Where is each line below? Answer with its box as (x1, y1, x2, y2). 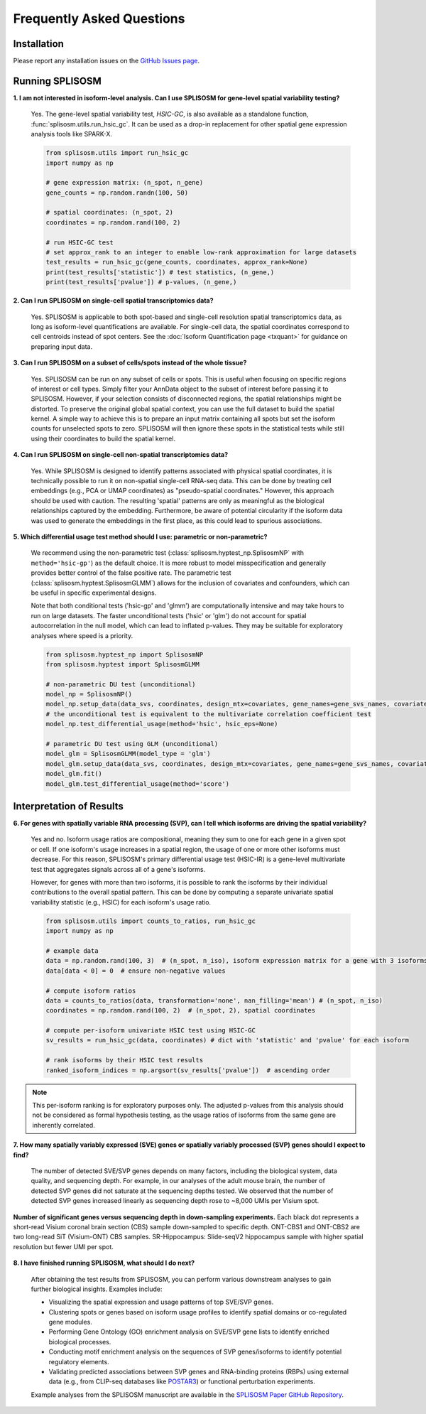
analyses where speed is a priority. (31, 631, 133, 639)
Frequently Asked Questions (13, 11, 185, 26)
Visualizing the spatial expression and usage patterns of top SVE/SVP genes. (48, 1297, 274, 1307)
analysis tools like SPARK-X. (31, 130, 113, 139)
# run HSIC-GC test (45, 238, 114, 247)
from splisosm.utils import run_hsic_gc (45, 149, 188, 157)
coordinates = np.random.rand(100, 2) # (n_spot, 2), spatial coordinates (45, 1006, 316, 1015)
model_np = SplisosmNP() (45, 690, 133, 698)
